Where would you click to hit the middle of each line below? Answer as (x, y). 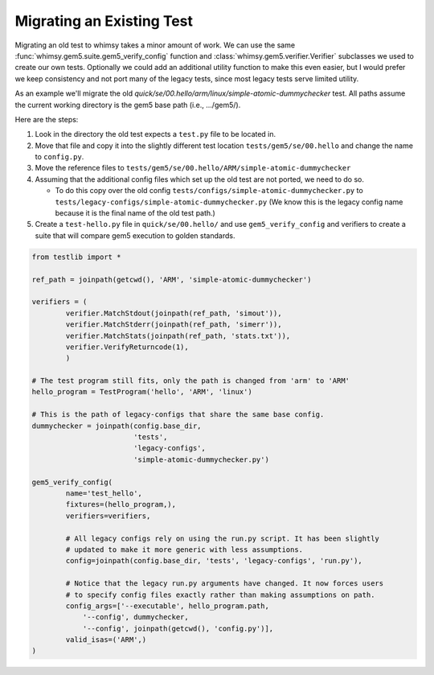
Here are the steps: (47, 119)
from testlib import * (76, 257)
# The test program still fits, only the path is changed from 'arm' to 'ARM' (190, 381)
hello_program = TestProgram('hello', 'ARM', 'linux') (142, 392)
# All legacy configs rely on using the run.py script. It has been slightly (222, 538)
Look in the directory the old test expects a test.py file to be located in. (156, 134)
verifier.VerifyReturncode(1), (127, 347)
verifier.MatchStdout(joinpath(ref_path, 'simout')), (174, 313)
